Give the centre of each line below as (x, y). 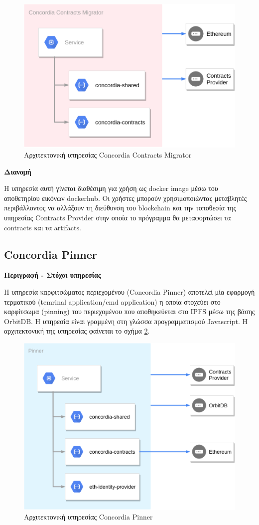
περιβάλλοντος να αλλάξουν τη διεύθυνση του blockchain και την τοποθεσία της (120, 208)
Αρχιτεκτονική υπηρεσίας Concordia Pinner (88, 517)
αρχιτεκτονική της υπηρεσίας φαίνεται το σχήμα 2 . (77, 331)
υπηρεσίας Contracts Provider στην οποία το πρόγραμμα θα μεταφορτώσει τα (118, 217)
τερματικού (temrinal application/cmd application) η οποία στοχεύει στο (112, 301)
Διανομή (18, 171)
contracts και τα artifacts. (43, 227)
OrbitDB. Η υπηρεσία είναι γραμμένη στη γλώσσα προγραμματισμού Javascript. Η (126, 321)
